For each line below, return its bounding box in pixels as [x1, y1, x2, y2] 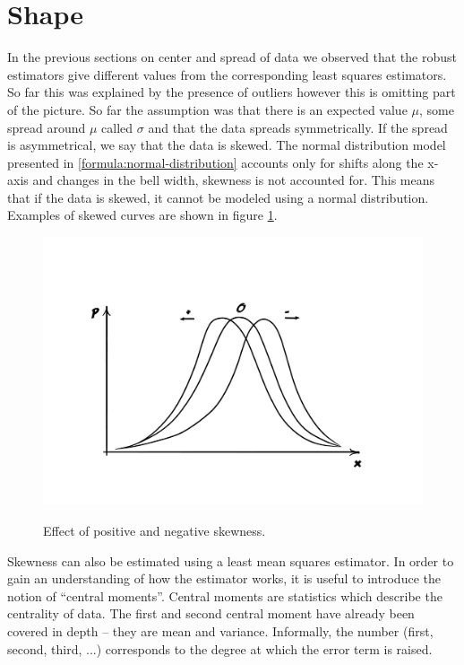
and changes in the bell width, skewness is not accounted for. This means [32, 171, 435, 189]
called [101, 118, 133, 136]
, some [418, 100, 454, 118]
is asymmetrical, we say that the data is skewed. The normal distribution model [7, 136, 446, 154]
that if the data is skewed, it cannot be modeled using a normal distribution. [7, 188, 429, 206]
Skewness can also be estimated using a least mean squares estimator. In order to [7, 551, 454, 570]
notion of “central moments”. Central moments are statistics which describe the [7, 586, 443, 605]
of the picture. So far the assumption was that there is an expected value [7, 100, 408, 118]
